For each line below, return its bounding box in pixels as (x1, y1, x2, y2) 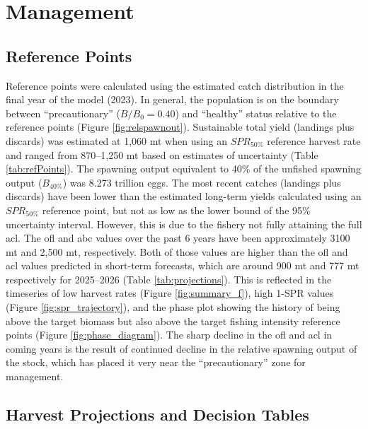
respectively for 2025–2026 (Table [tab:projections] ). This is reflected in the (6, 271, 332, 286)
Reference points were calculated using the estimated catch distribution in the (6, 78, 344, 93)
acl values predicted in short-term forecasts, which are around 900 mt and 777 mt (6, 258, 360, 273)
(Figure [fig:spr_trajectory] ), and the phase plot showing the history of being (6, 300, 340, 315)
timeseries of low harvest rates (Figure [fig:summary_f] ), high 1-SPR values (6, 286, 334, 300)
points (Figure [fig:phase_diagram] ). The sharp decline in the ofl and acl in (6, 327, 333, 342)
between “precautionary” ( (6, 105, 120, 120)
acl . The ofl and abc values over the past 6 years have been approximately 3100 (6, 230, 350, 245)
